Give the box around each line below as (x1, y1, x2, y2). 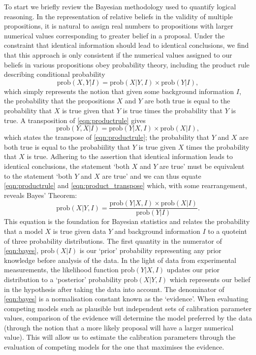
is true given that (62, 105, 115, 115)
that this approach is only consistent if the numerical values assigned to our (4, 49, 232, 60)
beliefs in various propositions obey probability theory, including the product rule (4, 59, 250, 69)
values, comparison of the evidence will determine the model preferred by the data (4, 313, 252, 323)
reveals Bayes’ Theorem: (4, 190, 77, 200)
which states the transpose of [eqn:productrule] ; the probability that (4, 132, 210, 142)
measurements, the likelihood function (4, 264, 119, 275)
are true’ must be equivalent (159, 161, 245, 171)
